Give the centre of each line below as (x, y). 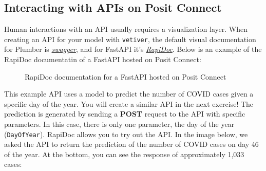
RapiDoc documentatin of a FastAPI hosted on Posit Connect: (103, 59)
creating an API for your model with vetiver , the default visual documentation (130, 39)
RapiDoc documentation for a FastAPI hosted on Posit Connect (126, 76)
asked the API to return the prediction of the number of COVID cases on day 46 (131, 144)
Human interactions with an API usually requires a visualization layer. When (126, 29)
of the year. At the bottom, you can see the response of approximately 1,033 (124, 154)
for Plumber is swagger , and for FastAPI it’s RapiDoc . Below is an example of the (133, 49)
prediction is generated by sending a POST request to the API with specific (125, 114)
